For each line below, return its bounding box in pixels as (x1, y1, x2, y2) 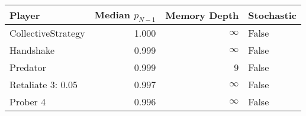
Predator (9, 60, 46, 75)
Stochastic (248, 8, 297, 22)
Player (9, 8, 40, 22)
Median (94, 8, 131, 21)
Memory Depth (165, 8, 239, 22)
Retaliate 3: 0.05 (9, 78, 78, 92)
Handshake (9, 43, 55, 57)
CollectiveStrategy (9, 26, 85, 40)
